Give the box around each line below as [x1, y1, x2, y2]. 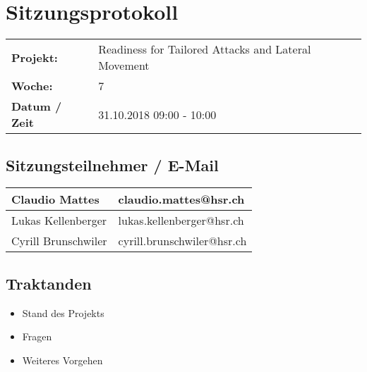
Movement [98, 57, 150, 74]
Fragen [22, 329, 52, 344]
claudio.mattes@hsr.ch [118, 191, 245, 208]
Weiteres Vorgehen [22, 352, 103, 367]
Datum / [11, 98, 62, 115]
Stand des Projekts [22, 305, 104, 320]
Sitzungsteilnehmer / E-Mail [6, 154, 219, 175]
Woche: [11, 77, 53, 94]
